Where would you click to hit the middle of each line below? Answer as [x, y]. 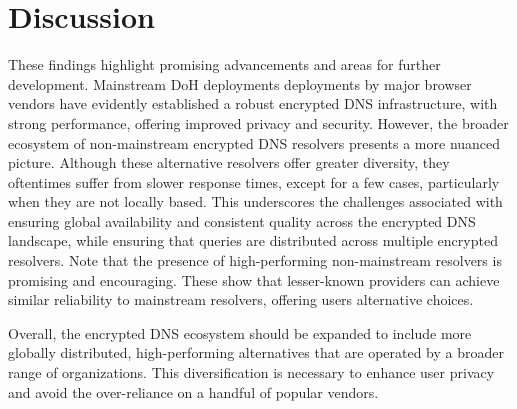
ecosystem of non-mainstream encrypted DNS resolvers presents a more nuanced [254, 142]
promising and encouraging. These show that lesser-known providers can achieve [254, 279]
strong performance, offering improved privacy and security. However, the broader [258, 122]
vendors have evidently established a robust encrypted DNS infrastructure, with [253, 103]
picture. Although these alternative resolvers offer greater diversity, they [229, 162]
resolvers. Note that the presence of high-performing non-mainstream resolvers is [255, 260]
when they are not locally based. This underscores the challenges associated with [255, 201]
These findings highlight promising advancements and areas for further [224, 64]
